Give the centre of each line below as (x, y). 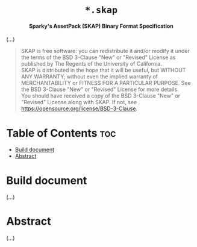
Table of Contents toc (61, 133)
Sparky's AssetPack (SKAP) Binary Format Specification (101, 26)
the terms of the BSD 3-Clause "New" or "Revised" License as (98, 57)
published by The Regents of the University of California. (92, 64)
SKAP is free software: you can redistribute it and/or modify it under (105, 51)
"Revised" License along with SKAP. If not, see (79, 102)
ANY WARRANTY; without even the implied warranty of (89, 77)
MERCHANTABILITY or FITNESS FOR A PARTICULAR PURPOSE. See (106, 83)
